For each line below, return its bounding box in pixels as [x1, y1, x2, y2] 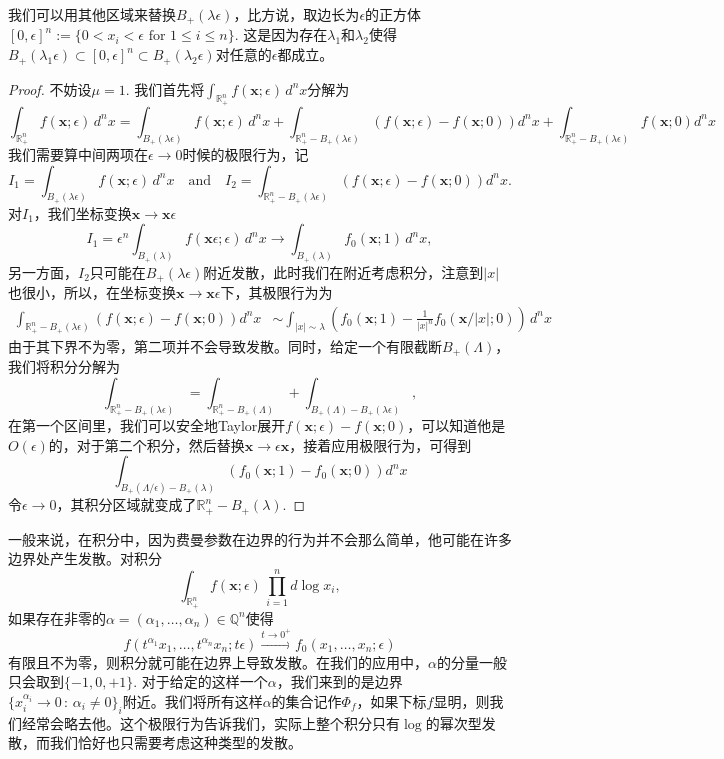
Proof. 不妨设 [8, 78, 92, 99]
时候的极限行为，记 [182, 143, 309, 164]
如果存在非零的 [8, 607, 106, 628]
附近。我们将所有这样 [122, 690, 263, 711]
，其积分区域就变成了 [56, 494, 197, 515]
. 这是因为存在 [234, 24, 328, 45]
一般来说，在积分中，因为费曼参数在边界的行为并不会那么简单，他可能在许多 [8, 528, 512, 549]
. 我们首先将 [125, 78, 205, 99]
